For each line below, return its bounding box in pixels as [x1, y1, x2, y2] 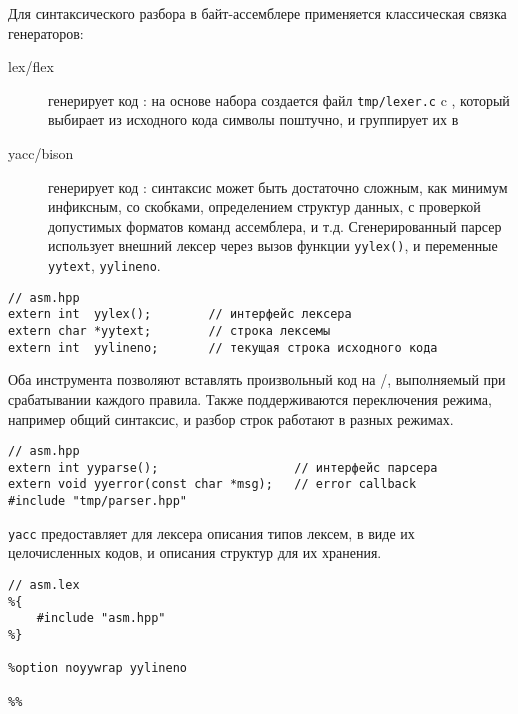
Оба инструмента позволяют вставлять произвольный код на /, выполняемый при [8, 369, 506, 390]
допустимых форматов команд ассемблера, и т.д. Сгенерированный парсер [48, 215, 502, 236]
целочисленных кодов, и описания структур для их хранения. [8, 542, 382, 563]
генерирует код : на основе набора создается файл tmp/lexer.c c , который [48, 89, 510, 110]
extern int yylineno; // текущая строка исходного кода [8, 340, 438, 355]
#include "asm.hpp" [36, 611, 166, 626]
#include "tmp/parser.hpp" [8, 494, 187, 509]
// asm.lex [8, 578, 80, 592]
